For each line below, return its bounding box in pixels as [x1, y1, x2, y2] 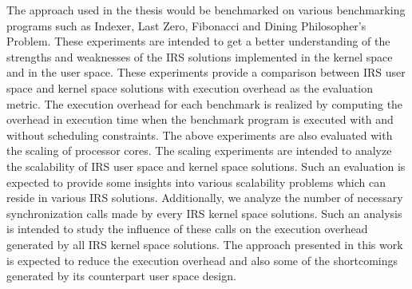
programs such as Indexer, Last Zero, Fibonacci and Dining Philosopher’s [6, 17, 366, 34]
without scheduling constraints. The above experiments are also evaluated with [6, 126, 393, 143]
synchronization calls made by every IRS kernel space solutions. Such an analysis [6, 204, 402, 221]
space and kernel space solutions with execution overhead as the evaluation [6, 79, 373, 96]
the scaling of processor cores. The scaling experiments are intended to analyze [6, 142, 392, 159]
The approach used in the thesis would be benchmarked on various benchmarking [6, 2, 406, 18]
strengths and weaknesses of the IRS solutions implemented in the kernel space [6, 48, 393, 65]
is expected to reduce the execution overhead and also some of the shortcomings [6, 251, 398, 268]
